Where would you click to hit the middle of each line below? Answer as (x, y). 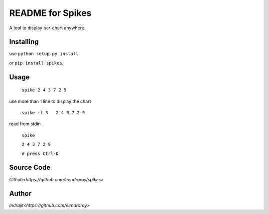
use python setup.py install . (44, 54)
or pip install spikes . (36, 63)
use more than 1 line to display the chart (50, 101)
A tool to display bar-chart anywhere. (47, 28)
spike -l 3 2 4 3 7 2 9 (53, 113)
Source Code (30, 168)
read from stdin (25, 124)
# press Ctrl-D (40, 153)
